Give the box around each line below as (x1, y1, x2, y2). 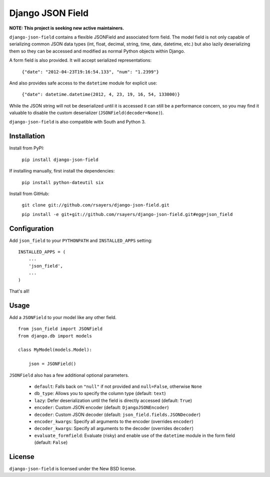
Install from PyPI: (9, 145, 44, 151)
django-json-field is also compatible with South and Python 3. (9, 119, 146, 125)
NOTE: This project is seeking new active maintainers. (9, 25, 124, 31)
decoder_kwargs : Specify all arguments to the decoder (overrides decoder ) (34, 425, 193, 431)
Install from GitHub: (9, 190, 49, 196)
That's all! (9, 288, 29, 294)
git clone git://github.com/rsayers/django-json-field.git (21, 202, 170, 208)
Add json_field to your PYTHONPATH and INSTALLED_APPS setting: (9, 237, 152, 243)
